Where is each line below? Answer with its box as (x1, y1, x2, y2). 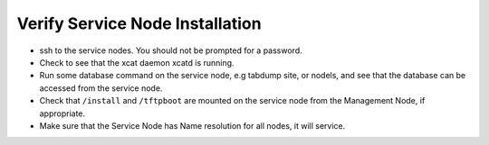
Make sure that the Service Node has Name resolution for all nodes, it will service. (39, 120, 346, 131)
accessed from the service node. (39, 82, 163, 94)
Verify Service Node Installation (16, 14, 262, 33)
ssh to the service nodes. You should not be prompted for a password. (39, 45, 302, 56)
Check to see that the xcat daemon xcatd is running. (39, 57, 235, 68)
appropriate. (39, 108, 86, 119)
